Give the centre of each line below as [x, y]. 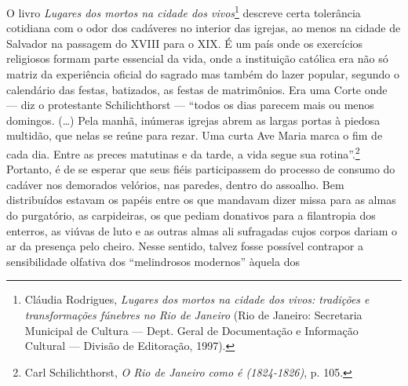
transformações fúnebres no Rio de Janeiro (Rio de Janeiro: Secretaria [193, 315]
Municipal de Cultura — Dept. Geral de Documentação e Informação [191, 330]
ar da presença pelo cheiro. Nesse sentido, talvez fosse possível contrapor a [185, 246]
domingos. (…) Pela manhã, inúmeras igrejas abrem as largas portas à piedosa [193, 120]
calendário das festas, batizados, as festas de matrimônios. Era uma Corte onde [197, 89]
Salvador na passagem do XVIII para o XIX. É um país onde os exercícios [185, 43]
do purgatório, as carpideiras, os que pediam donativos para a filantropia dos [191, 215]
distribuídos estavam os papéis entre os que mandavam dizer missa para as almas [201, 200]
